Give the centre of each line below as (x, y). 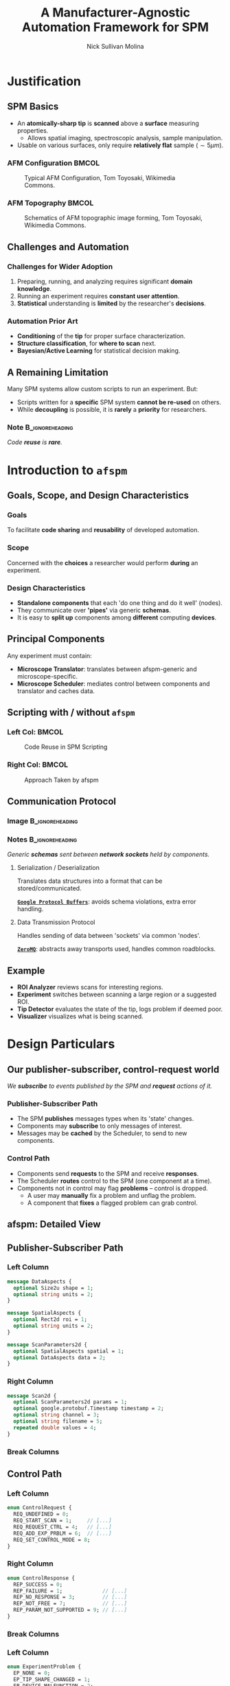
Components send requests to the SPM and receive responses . (108, 1173)
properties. (33, 130)
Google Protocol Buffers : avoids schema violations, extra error (106, 901)
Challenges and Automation (68, 247)
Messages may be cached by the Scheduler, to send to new (102, 1133)
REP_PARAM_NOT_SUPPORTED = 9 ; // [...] (70, 1610)
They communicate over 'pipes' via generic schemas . (94, 610)
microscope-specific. (47, 676)
